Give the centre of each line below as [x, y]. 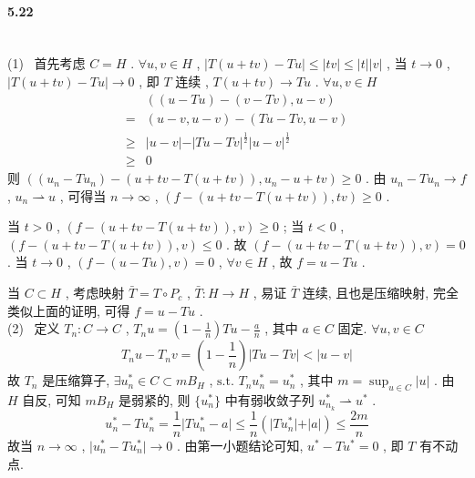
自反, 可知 [52, 400]
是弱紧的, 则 [155, 400]
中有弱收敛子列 [269, 400]
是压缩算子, [76, 380]
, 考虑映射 [95, 293]
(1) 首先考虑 [46, 63]
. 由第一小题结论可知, [240, 445]
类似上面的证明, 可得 [69, 310]
